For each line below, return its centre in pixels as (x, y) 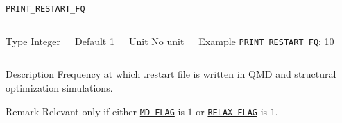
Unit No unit (156, 41)
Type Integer (33, 41)
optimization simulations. (59, 87)
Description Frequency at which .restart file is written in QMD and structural (171, 74)
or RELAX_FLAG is (232, 111)
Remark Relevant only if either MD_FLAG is (95, 111)
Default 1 (94, 41)
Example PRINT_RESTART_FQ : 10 (266, 41)
